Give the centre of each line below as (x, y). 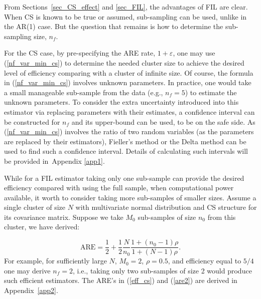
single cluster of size (35, 207)
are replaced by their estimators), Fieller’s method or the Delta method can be (125, 141)
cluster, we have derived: (42, 227)
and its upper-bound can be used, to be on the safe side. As (163, 121)
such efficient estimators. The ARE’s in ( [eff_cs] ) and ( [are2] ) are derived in (121, 280)
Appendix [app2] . (31, 290)
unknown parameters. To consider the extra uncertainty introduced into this (121, 102)
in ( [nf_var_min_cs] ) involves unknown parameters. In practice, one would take (128, 82)
